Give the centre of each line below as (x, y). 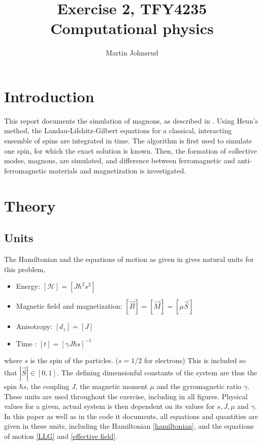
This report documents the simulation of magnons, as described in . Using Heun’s (131, 120)
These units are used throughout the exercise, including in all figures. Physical (126, 396)
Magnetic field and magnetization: (69, 306)
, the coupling (48, 386)
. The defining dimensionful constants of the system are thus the (157, 372)
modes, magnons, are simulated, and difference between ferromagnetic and (120, 160)
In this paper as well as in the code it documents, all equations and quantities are (131, 416)
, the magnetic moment (111, 386)
